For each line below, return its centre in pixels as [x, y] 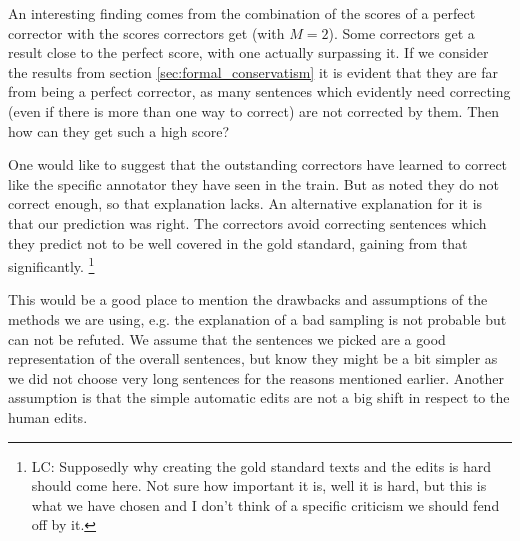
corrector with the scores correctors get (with [146, 32]
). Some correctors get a [401, 32]
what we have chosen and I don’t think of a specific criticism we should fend [265, 504]
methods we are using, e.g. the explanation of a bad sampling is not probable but [257, 318]
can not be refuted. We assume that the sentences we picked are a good [227, 338]
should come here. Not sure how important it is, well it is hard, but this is [259, 485]
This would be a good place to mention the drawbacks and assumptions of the [248, 299]
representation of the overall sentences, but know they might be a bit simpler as [253, 358]
